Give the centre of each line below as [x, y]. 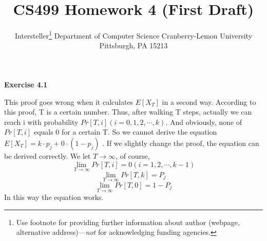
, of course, [133, 155]
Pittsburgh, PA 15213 [133, 45]
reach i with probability [41, 122]
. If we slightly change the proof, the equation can [181, 143]
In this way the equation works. [54, 197]
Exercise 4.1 [26, 84]
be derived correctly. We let [47, 155]
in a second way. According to [209, 101]
